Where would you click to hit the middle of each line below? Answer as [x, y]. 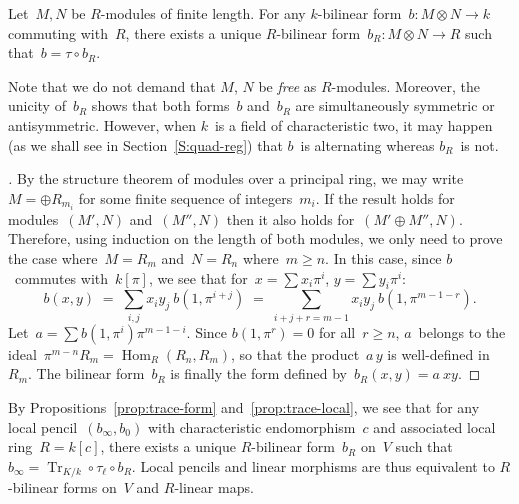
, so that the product [295, 353]
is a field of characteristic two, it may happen [353, 124]
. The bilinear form [86, 373]
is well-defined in [438, 353]
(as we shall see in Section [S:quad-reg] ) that [145, 144]
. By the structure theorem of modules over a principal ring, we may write [236, 178]
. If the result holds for [385, 197]
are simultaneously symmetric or [395, 105]
